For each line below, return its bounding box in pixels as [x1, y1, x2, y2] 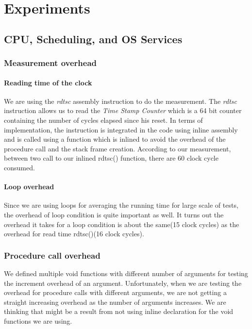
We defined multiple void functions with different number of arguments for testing [4, 268, 248, 278]
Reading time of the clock [4, 77, 92, 87]
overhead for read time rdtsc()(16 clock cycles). [4, 229, 144, 239]
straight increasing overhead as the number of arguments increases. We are [4, 296, 226, 307]
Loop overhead [4, 181, 54, 192]
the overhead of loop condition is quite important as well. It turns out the [4, 209, 224, 219]
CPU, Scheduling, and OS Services [4, 31, 183, 46]
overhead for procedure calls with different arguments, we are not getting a [4, 287, 227, 297]
